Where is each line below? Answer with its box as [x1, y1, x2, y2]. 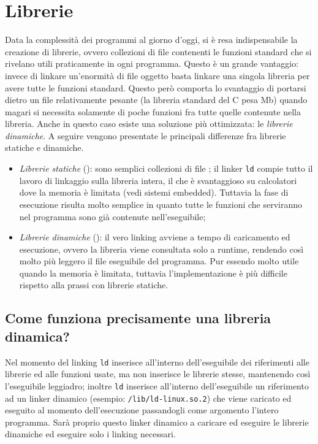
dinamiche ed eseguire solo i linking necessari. [5, 427, 176, 440]
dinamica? [5, 326, 70, 345]
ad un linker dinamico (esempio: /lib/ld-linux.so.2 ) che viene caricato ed [5, 391, 292, 404]
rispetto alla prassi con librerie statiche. [19, 278, 168, 291]
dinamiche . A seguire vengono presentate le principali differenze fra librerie [5, 129, 286, 142]
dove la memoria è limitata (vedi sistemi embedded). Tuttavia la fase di [19, 186, 289, 199]
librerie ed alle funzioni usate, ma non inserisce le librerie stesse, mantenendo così [5, 367, 311, 380]
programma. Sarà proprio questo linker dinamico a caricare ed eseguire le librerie [5, 415, 309, 428]
